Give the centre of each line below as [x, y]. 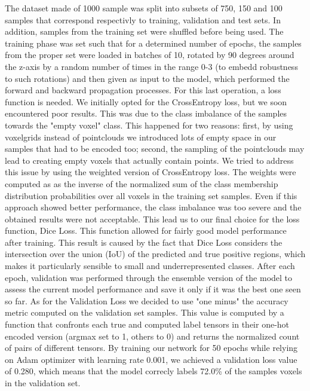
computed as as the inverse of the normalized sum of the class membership [142, 183]
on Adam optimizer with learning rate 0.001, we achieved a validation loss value [151, 359]
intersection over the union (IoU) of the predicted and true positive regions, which [155, 254]
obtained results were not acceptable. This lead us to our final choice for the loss [152, 219]
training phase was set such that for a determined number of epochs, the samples [153, 43]
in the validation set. [43, 383]
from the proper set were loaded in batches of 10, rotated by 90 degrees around [150, 55]
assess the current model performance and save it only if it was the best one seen [153, 289]
